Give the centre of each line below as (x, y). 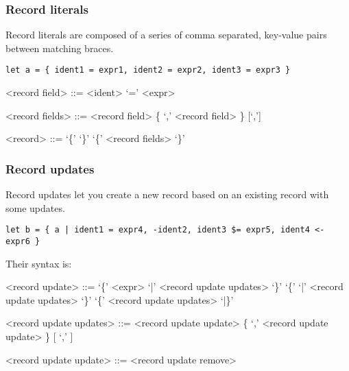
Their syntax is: (39, 263)
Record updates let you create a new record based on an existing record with (167, 194)
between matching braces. (60, 48)
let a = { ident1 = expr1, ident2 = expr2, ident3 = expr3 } (148, 70)
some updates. (35, 207)
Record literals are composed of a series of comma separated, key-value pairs (166, 35)
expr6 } (23, 241)
